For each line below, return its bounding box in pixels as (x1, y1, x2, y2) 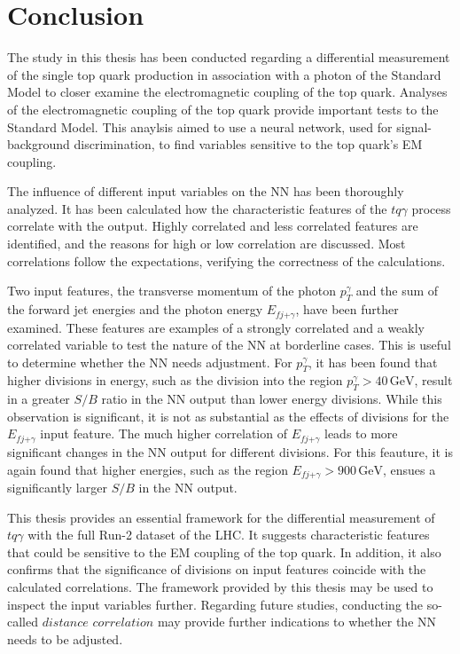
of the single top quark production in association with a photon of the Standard (7, 65, 441, 83)
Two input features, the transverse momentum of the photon (7, 281, 336, 300)
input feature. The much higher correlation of (40, 424, 287, 443)
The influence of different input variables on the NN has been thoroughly (7, 182, 404, 201)
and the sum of (355, 281, 439, 300)
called (7, 612, 38, 631)
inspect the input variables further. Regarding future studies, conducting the (7, 595, 423, 613)
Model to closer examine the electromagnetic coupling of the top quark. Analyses (7, 83, 448, 101)
